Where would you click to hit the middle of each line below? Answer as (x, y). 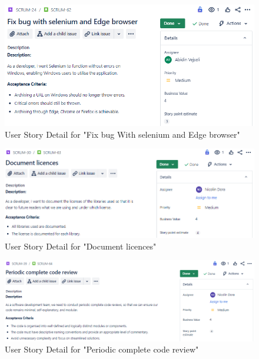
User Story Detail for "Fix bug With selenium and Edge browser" (122, 134)
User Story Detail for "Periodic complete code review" (102, 349)
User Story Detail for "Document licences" (81, 246)
